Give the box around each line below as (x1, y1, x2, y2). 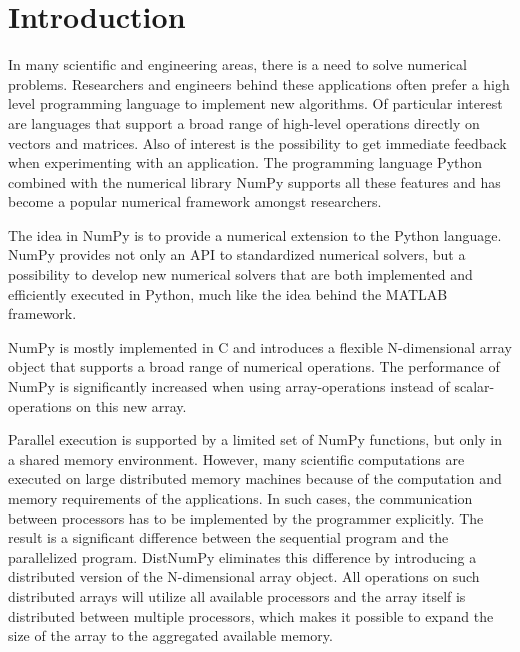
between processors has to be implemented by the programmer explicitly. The (8, 507, 484, 528)
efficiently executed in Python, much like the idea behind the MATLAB (8, 283, 448, 304)
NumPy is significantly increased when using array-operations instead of (8, 376, 450, 397)
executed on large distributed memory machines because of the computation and (8, 468, 502, 489)
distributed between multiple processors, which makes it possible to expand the (8, 605, 494, 626)
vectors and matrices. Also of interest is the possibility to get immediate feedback (8, 132, 507, 153)
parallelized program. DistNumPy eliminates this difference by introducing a (8, 546, 477, 567)
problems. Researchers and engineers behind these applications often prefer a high (8, 73, 510, 94)
